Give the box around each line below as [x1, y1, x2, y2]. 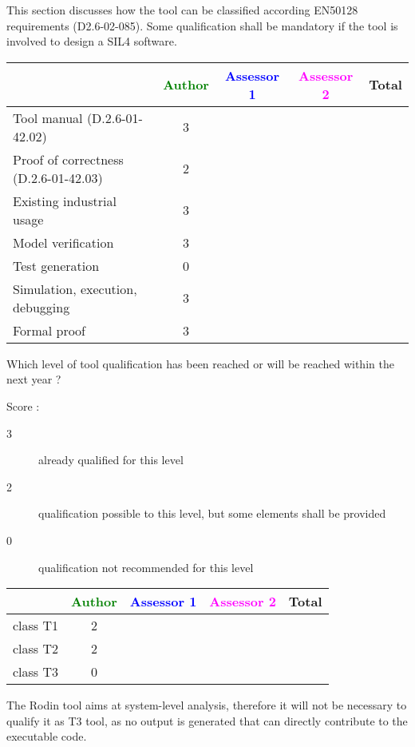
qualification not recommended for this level [38, 558, 254, 575]
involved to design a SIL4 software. [6, 33, 177, 50]
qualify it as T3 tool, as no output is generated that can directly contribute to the [6, 712, 408, 729]
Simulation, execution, [13, 279, 137, 298]
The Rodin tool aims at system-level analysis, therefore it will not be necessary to [6, 697, 407, 713]
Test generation [13, 256, 100, 275]
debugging [13, 297, 70, 316]
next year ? [6, 371, 61, 387]
